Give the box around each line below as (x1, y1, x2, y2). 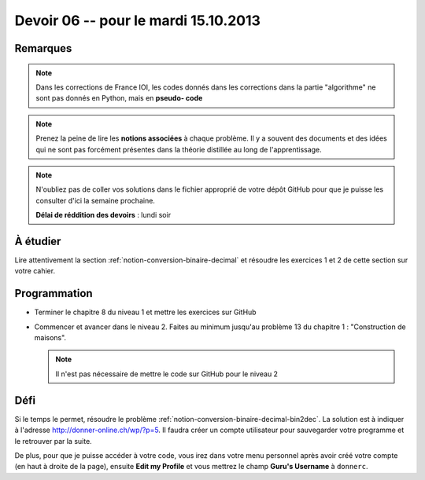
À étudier (14, 234, 61, 247)
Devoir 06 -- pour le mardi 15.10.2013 (14, 12, 261, 29)
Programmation (14, 287, 94, 300)
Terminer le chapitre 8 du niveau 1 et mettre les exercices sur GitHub (34, 307, 257, 317)
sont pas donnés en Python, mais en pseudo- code (35, 93, 203, 103)
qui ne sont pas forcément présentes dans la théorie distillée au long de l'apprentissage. (35, 145, 322, 154)
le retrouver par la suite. (14, 436, 92, 445)
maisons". (34, 333, 67, 343)
